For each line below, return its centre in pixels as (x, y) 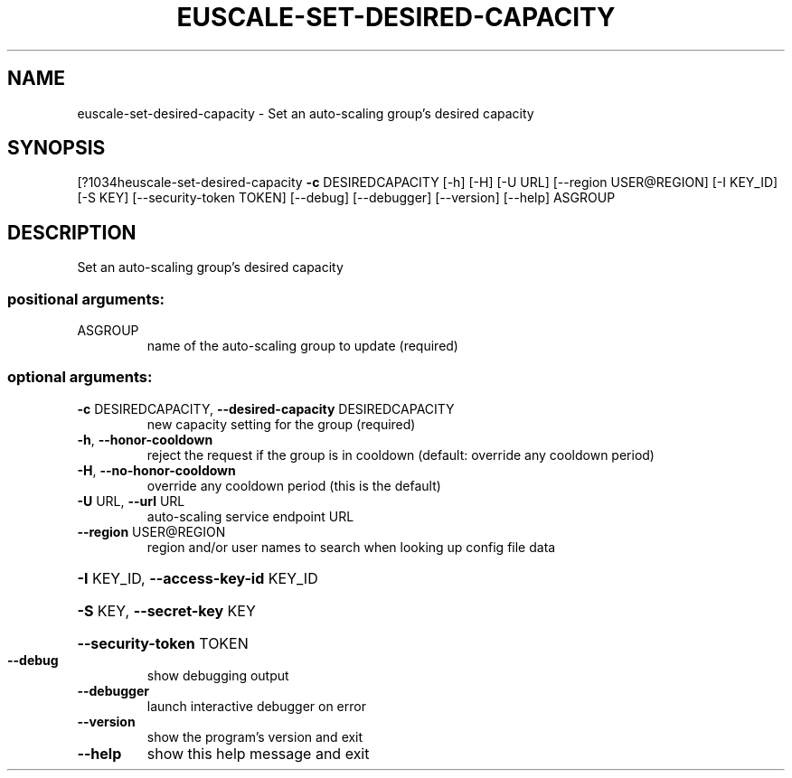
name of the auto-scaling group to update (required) (302, 346)
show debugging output (218, 675)
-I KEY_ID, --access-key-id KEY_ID (198, 578)
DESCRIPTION (72, 232)
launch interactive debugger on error (256, 706)
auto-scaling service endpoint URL (250, 516)
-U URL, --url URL (131, 501)
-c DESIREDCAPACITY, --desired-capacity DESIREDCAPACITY (266, 408)
